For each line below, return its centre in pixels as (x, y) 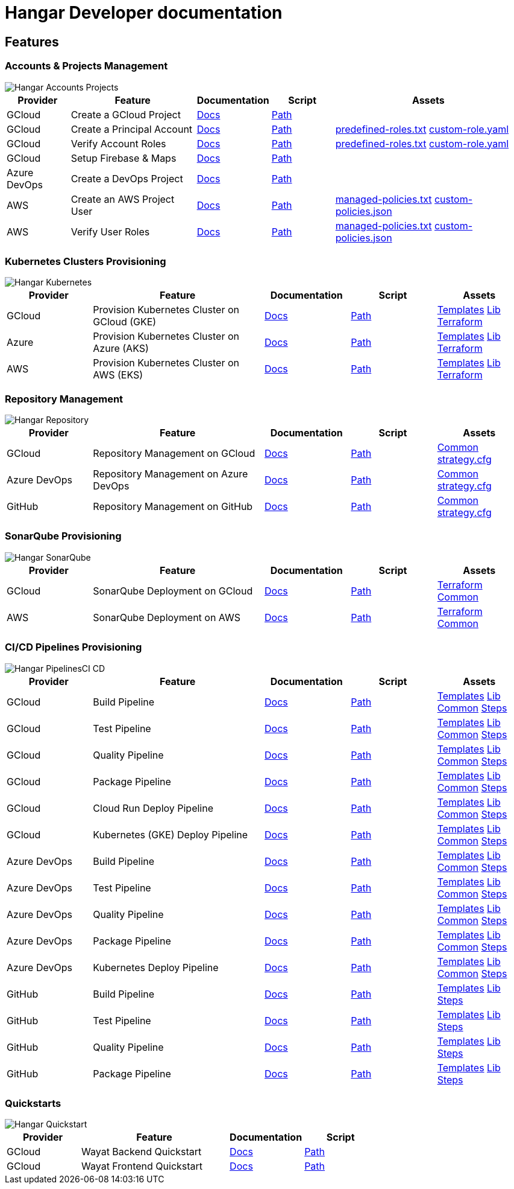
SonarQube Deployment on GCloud (173, 591)
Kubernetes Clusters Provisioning (86, 261)
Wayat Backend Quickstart (142, 1152)
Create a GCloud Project (126, 114)
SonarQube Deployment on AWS (167, 617)
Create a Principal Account (132, 129)
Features (32, 42)
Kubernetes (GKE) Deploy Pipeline (171, 834)
